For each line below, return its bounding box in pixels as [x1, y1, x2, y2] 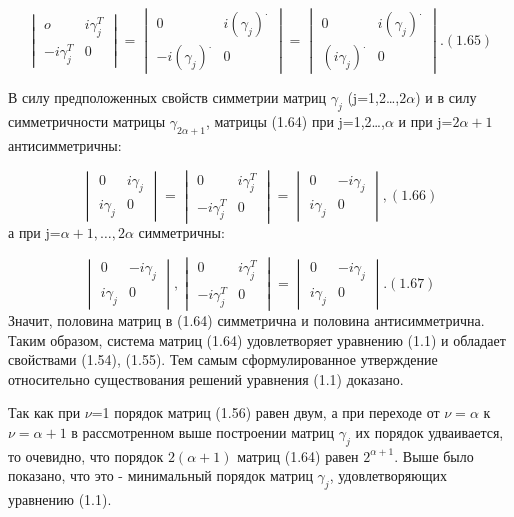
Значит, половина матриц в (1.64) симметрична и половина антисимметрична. [8, 309, 485, 330]
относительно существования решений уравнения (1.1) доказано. [8, 368, 404, 389]
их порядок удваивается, [355, 421, 504, 442]
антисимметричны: [8, 134, 122, 155]
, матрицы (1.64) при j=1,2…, [205, 111, 385, 132]
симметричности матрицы [8, 111, 166, 132]
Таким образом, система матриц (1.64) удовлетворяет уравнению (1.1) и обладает [8, 329, 506, 350]
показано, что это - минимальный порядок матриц [8, 465, 313, 486]
